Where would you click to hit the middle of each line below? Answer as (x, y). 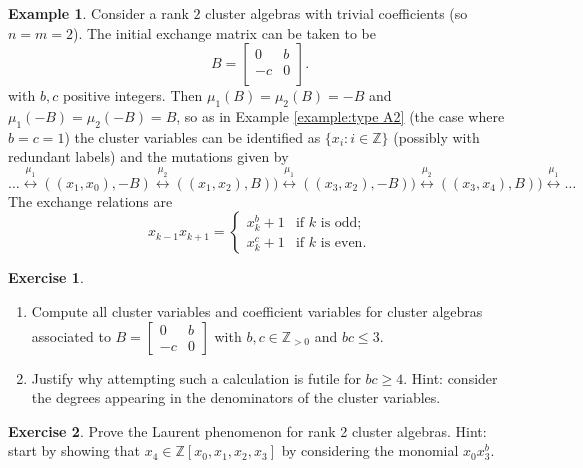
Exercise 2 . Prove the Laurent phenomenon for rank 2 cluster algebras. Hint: (247, 430)
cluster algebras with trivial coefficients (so (336, 13)
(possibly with (436, 136)
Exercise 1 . (46, 277)
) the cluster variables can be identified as (192, 136)
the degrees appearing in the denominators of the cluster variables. (236, 397)
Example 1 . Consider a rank (98, 13)
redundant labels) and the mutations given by (148, 156)
